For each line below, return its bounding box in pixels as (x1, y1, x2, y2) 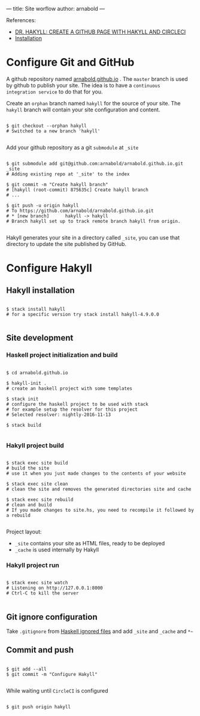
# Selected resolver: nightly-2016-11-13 (6, 411, 111, 418)
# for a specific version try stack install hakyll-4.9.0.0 (6, 311, 160, 317)
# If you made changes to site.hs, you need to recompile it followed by (6, 507, 195, 513)
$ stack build (6, 422, 42, 428)
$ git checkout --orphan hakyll (6, 123, 87, 129)
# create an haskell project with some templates (6, 386, 133, 392)
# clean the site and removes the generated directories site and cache (6, 486, 192, 492)
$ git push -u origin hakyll (6, 202, 79, 208)
